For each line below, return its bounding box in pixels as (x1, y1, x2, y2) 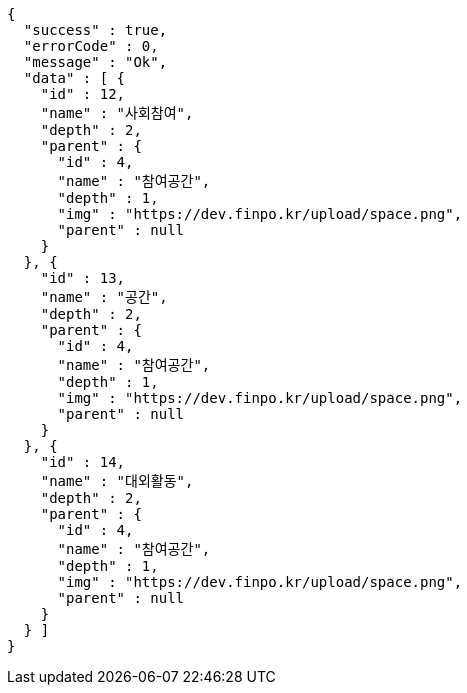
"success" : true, (23, 22, 168, 38)
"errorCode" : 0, (23, 38, 159, 54)
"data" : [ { (23, 70, 126, 86)
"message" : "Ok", (23, 54, 168, 70)
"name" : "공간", (40, 289, 168, 305)
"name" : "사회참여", (40, 105, 194, 121)
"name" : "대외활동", (40, 473, 194, 489)
